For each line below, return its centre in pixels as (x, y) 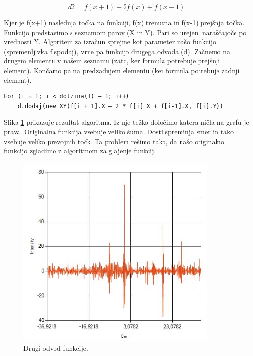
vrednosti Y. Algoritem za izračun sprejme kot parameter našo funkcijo (110, 42)
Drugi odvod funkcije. (56, 347)
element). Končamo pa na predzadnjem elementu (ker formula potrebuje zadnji (122, 70)
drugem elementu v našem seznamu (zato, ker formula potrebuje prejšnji (112, 61)
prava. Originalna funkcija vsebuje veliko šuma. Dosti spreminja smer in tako (119, 131)
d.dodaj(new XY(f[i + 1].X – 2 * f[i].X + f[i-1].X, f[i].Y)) (121, 106)
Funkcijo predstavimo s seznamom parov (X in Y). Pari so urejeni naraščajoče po (125, 32)
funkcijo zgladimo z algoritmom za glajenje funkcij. (80, 151)
